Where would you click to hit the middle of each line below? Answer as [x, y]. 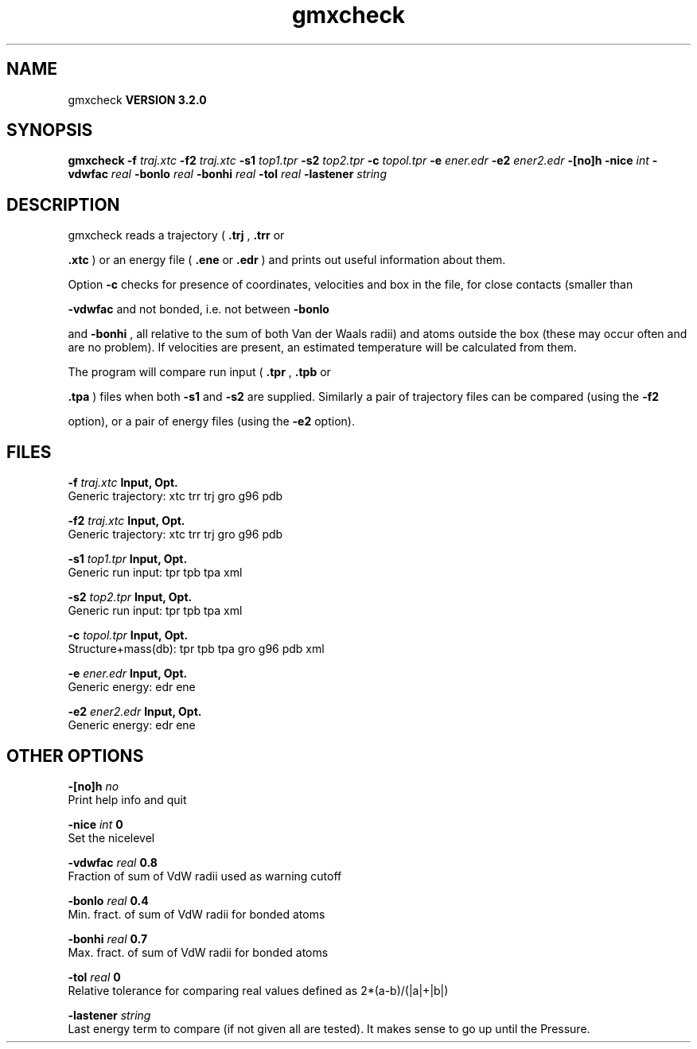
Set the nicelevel [111, 837]
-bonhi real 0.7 [108, 938]
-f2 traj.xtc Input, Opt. [127, 521]
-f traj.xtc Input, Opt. [123, 483]
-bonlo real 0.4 [108, 900]
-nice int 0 [95, 824]
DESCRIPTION [63, 204]
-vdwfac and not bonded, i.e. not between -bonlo [199, 309]
